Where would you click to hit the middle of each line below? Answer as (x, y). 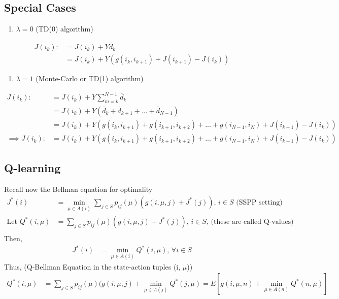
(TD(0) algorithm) (64, 29)
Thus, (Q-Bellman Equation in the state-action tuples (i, (92, 266)
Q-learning (32, 168)
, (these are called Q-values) (250, 222)
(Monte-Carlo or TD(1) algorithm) (90, 78)
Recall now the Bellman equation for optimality (78, 189)
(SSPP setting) (259, 202)
